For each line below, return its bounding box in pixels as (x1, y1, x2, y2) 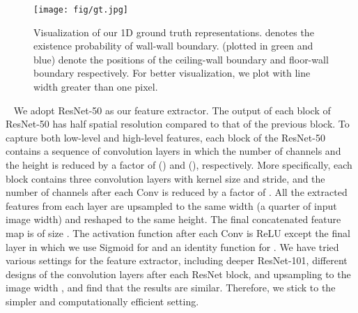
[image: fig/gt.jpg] (33, 5, 129, 15)
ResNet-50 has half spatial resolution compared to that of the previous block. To (6, 116, 350, 131)
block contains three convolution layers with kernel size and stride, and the (6, 171, 325, 185)
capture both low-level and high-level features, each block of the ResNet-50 (6, 130, 325, 144)
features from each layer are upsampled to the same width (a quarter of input (6, 198, 337, 213)
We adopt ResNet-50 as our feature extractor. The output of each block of (13, 102, 331, 117)
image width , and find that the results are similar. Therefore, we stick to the (6, 280, 336, 295)
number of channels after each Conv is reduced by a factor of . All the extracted (6, 185, 348, 199)
